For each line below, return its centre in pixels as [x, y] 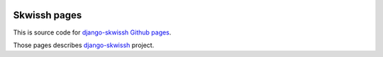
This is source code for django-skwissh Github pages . [92, 32]
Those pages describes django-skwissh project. [84, 45]
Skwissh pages [48, 15]
